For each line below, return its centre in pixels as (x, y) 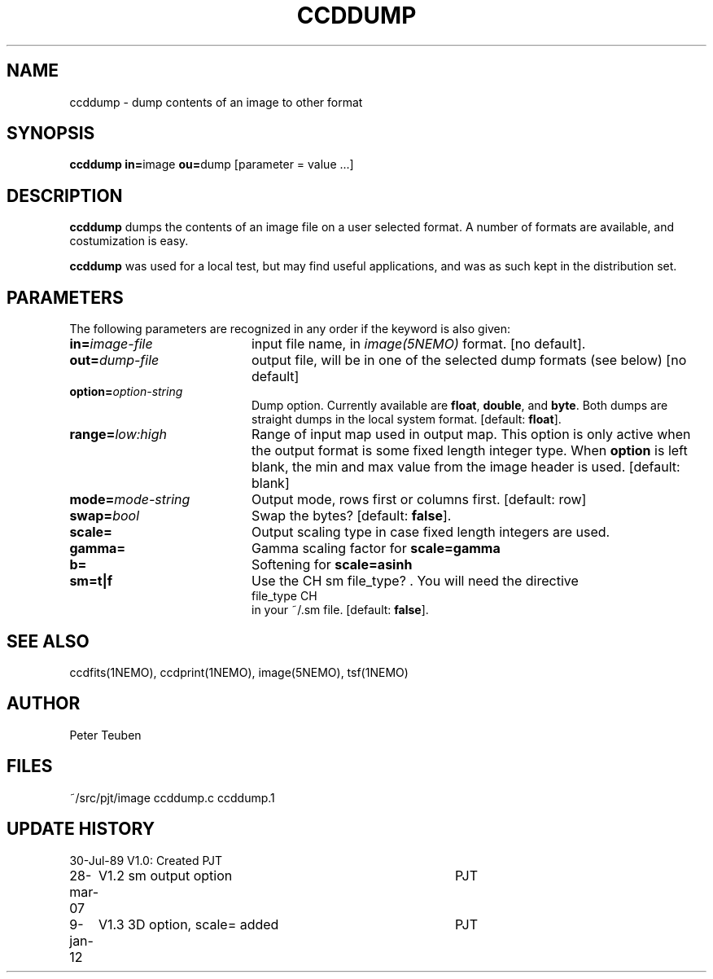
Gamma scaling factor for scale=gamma (376, 549)
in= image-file (111, 344)
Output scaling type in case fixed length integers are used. (431, 532)
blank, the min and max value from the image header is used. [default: (466, 467)
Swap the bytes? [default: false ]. (351, 516)
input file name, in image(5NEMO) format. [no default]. (418, 344)
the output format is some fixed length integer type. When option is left (469, 451)
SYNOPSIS (51, 134)
